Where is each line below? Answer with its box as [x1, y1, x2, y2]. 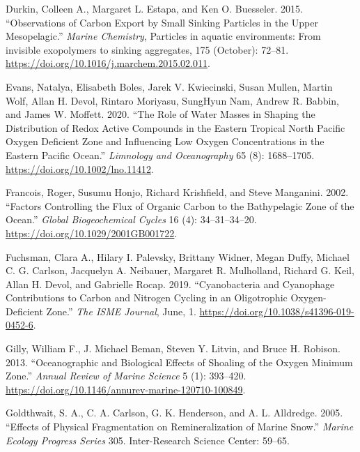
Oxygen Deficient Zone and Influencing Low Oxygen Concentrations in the [6, 134, 324, 149]
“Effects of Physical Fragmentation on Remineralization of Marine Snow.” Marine [6, 419, 354, 434]
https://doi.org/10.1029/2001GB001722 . [6, 225, 178, 240]
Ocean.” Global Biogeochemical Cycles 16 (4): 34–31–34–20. [6, 212, 257, 227]
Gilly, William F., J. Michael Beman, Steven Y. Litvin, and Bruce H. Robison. [6, 341, 341, 356]
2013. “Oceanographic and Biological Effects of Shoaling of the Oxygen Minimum [6, 354, 353, 369]
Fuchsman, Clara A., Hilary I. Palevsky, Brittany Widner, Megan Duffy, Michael [6, 249, 350, 264]
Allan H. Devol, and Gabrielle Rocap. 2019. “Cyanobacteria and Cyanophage [6, 276, 335, 291]
